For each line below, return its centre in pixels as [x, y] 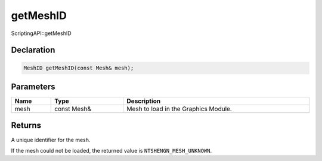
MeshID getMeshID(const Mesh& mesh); [79, 68]
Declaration [33, 50]
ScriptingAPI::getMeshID [41, 33]
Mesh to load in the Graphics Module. [179, 109]
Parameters [33, 86]
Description [144, 101]
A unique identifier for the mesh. [51, 140]
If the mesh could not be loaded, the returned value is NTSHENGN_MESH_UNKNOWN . [112, 150]
